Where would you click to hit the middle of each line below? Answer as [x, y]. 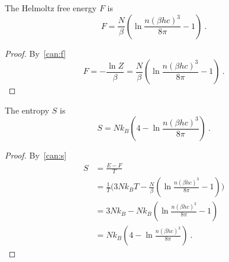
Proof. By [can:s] [36, 155]
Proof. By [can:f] [36, 53]
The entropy [27, 110]
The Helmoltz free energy [51, 8]
